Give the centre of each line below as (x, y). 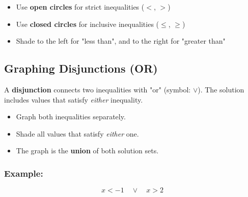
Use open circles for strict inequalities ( (80, 7)
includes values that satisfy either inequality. (74, 99)
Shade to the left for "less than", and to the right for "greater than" (121, 41)
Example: (24, 173)
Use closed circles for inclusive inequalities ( (88, 24)
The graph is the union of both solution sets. (87, 151)
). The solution (221, 89)
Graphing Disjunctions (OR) (81, 68)
